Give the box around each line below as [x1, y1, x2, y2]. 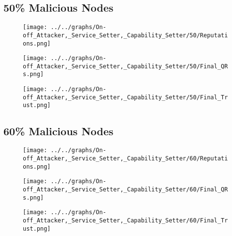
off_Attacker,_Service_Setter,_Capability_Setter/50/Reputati [23, 31, 228, 39]
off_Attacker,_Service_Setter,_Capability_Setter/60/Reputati [23, 155, 228, 162]
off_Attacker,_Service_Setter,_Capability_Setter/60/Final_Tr [23, 217, 228, 224]
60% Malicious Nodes [3, 123, 114, 138]
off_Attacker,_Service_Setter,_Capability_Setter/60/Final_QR [23, 186, 228, 193]
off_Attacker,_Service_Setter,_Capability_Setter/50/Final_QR [23, 63, 228, 70]
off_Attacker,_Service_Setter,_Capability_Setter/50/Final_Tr [23, 94, 228, 101]
